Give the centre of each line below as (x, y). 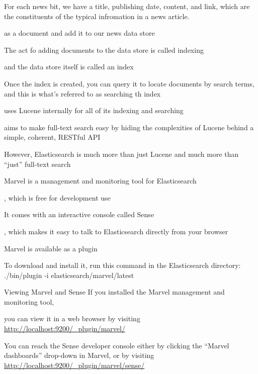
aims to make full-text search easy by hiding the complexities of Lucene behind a (129, 127)
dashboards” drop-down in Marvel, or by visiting (79, 355)
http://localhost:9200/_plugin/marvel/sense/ (74, 365)
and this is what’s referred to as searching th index (82, 93)
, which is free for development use (57, 197)
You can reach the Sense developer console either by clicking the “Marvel (117, 345)
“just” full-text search (37, 164)
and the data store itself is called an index (69, 67)
